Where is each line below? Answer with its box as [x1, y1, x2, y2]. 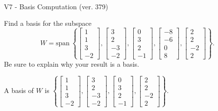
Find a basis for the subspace [4, 18, 92, 28]
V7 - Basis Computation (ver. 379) [4, 1, 108, 11]
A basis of [4, 85, 34, 95]
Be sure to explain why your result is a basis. [4, 58, 140, 69]
